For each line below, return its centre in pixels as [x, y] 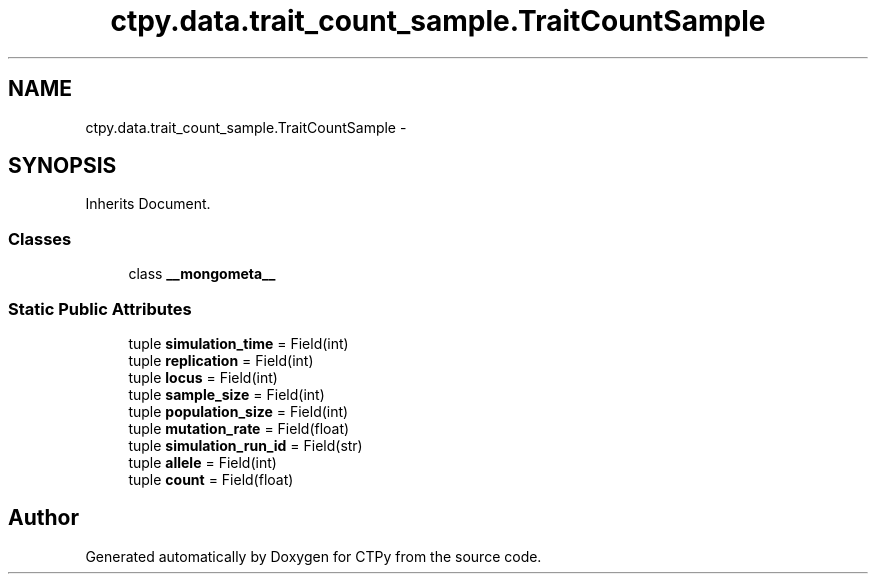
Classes [40, 238]
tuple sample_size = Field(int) [226, 394]
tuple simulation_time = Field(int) [238, 343]
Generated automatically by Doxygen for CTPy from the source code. [313, 556]
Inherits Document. [148, 204]
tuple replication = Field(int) [221, 360]
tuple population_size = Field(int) [238, 411]
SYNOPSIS [62, 166]
